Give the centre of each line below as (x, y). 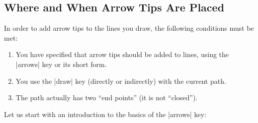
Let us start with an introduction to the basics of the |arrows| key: (105, 114)
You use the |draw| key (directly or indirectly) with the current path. (121, 81)
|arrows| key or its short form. (61, 64)
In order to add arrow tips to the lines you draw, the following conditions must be (129, 28)
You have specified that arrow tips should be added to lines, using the (122, 54)
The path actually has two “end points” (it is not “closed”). (107, 97)
